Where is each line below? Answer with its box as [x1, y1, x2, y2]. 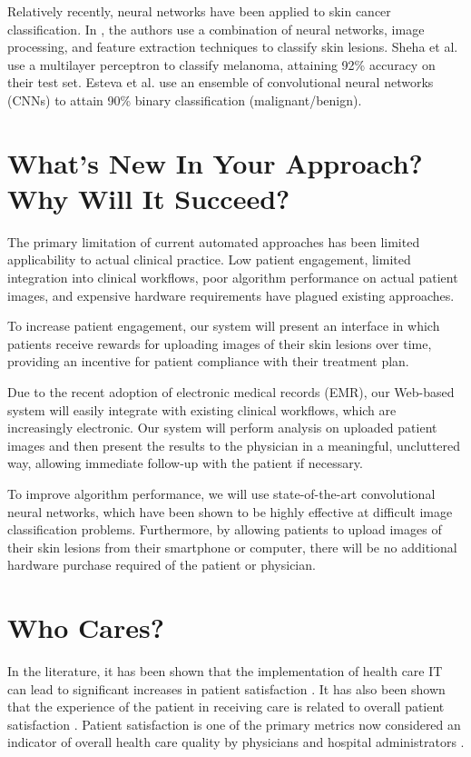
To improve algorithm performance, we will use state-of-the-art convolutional [7, 484, 436, 503]
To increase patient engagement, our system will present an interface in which [7, 316, 440, 335]
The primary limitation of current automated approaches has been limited [7, 232, 420, 251]
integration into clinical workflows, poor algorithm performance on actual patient [7, 268, 458, 287]
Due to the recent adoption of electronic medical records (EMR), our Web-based [7, 383, 455, 402]
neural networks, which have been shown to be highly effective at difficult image [7, 502, 453, 521]
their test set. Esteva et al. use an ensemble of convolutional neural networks [7, 73, 434, 92]
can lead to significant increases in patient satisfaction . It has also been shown [7, 679, 446, 698]
